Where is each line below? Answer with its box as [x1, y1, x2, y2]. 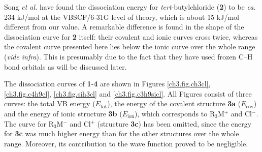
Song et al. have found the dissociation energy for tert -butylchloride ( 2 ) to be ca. [4, 2, 256, 12]
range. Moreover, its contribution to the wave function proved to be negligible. [4, 138, 248, 148]
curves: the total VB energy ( [4, 98, 95, 109]
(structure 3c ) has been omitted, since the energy [97, 118, 252, 129]
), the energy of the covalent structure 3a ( [107, 98, 241, 109]
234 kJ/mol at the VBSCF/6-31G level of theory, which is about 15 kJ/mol [4, 11, 239, 22]
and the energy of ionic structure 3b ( [4, 108, 122, 118]
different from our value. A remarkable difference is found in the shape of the [4, 21, 244, 32]
